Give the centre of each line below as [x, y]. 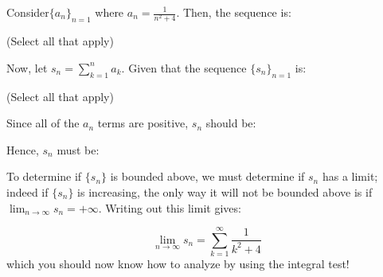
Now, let [27, 67]
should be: [231, 123]
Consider [28, 12]
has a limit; [350, 176]
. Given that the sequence [184, 67]
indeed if [27, 191]
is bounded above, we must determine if [207, 176]
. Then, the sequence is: [234, 12]
